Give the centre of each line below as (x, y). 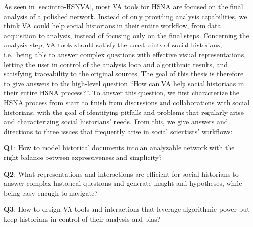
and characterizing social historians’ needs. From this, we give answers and (116, 122)
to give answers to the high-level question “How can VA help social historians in (124, 83)
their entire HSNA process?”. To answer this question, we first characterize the (122, 93)
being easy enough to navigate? (51, 193)
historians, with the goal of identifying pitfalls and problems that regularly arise (124, 112)
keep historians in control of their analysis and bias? (82, 218)
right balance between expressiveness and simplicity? (83, 157)
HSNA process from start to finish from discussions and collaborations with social (127, 102)
